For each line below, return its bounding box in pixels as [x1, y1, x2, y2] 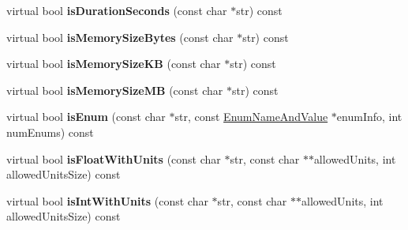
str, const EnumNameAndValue [174, 108, 328, 125]
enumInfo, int [336, 108, 402, 125]
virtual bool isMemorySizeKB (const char [6, 55, 221, 72]
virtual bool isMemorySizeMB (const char [6, 81, 223, 98]
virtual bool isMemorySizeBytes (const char [6, 28, 234, 45]
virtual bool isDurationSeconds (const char [6, 2, 227, 18]
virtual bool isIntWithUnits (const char [6, 192, 208, 209]
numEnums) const [6, 123, 94, 140]
